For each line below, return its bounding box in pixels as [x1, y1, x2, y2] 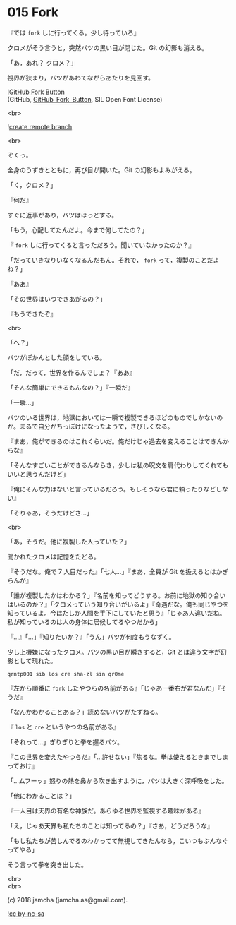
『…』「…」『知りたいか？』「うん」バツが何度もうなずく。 [7, 633, 175, 641]
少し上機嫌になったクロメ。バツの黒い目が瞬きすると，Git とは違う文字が [7, 647, 221, 656]
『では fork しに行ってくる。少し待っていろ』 [7, 28, 140, 37]
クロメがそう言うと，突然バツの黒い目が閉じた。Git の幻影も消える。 [7, 43, 209, 52]
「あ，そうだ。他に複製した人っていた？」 [7, 537, 130, 546]
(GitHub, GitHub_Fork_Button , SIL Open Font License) [7, 95, 163, 103]
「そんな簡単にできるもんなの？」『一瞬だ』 [7, 383, 134, 392]
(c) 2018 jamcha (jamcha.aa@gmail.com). [7, 895, 128, 904]
